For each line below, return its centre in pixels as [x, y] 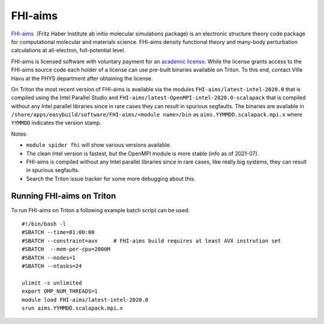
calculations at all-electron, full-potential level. [68, 50]
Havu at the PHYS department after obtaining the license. [82, 78]
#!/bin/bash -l [44, 224]
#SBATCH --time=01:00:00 [58, 232]
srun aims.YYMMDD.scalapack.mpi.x [72, 308]
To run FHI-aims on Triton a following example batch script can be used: [100, 210]
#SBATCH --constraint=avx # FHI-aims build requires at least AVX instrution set [151, 241]
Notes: [19, 134]
